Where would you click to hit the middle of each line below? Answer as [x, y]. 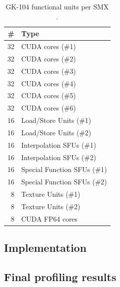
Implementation [45, 248]
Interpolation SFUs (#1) [59, 144]
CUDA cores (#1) [49, 46]
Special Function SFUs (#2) [64, 182]
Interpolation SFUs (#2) [59, 157]
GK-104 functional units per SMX [57, 6]
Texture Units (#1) [51, 194]
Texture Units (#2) [51, 206]
